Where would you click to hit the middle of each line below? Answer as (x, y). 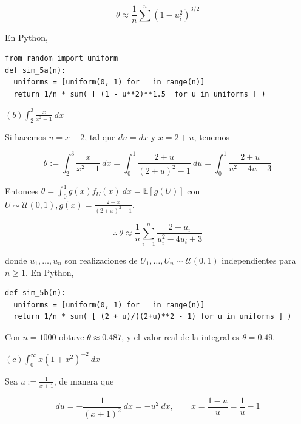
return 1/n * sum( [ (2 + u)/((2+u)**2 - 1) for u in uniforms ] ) (153, 317)
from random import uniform (62, 58)
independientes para (259, 260)
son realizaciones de (101, 260)
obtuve (72, 336)
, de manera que (84, 381)
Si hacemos (25, 136)
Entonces (22, 190)
